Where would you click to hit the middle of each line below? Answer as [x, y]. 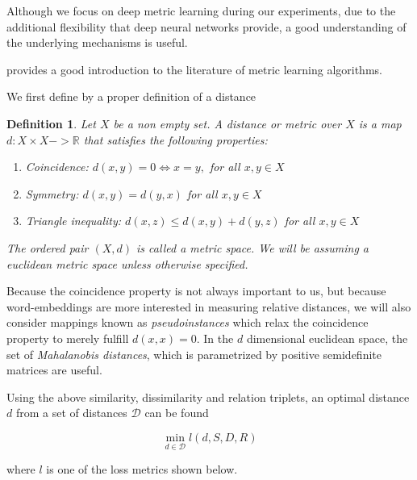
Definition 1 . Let [51, 123]
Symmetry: [52, 193]
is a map [380, 123]
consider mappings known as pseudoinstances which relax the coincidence [188, 322]
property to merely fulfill [68, 338]
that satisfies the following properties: [175, 139]
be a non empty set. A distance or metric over [227, 123]
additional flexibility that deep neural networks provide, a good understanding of [206, 26]
